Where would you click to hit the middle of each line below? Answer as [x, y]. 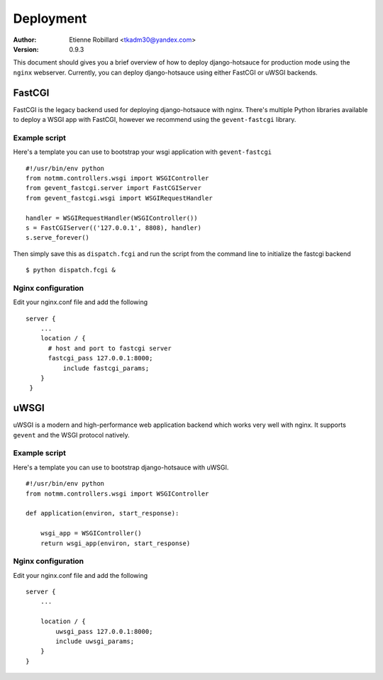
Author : [25, 40]
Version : [26, 49]
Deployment [50, 18]
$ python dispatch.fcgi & [71, 270]
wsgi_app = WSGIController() [91, 533]
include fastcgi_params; [106, 368]
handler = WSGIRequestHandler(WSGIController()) [112, 218]
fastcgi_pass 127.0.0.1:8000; [100, 358]
